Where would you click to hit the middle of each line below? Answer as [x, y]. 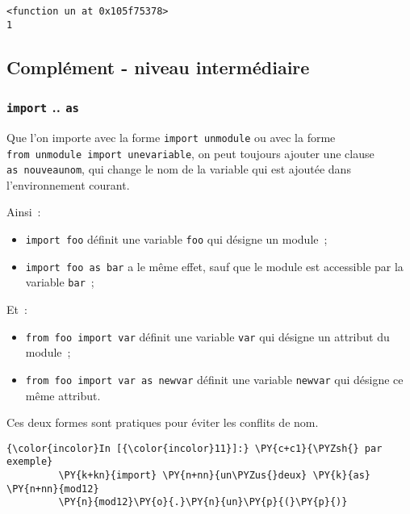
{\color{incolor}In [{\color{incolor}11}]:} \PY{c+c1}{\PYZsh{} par [195, 448]
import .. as [43, 107]
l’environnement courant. [68, 184]
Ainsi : [24, 212]
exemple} [30, 462]
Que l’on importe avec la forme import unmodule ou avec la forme [171, 137]
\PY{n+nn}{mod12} [53, 489]
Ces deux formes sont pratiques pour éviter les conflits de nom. [163, 422]
